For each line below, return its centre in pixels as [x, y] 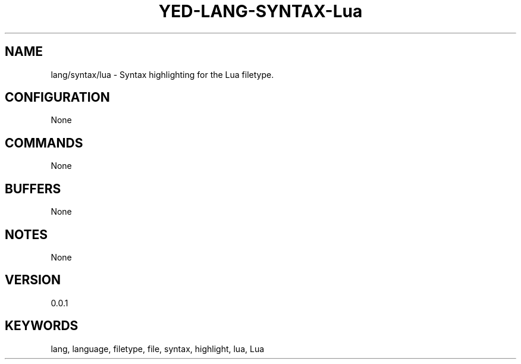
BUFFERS [33, 189]
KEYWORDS [42, 326]
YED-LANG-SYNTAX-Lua [260, 11]
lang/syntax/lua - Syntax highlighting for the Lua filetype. [162, 74]
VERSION [33, 280]
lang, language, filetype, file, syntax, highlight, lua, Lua [158, 349]
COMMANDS [44, 143]
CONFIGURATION [57, 98]
